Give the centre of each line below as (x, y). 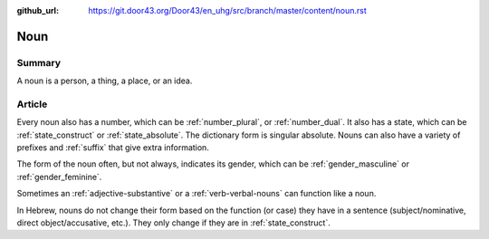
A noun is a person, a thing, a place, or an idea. (105, 81)
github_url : (38, 10)
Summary (39, 62)
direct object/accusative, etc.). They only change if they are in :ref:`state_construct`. (173, 223)
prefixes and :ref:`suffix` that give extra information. (113, 148)
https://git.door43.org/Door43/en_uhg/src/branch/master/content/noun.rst (227, 10)
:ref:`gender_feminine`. (59, 177)
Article (32, 104)
